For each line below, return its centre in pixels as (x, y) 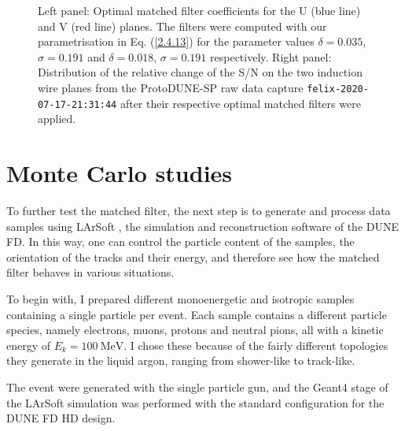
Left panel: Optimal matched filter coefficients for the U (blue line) (199, 10)
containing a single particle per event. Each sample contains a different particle (197, 314)
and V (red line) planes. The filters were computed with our (182, 26)
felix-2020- (338, 89)
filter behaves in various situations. (90, 272)
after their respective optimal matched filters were (240, 103)
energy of (29, 345)
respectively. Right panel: (271, 56)
